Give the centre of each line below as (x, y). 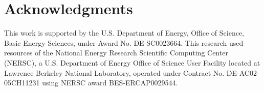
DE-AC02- (243, 72)
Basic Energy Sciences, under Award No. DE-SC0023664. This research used (124, 42)
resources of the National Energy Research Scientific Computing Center (116, 53)
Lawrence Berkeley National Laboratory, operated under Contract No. (114, 72)
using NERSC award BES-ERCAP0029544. (110, 83)
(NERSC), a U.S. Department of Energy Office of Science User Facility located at (132, 62)
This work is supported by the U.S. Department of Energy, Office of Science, (124, 33)
